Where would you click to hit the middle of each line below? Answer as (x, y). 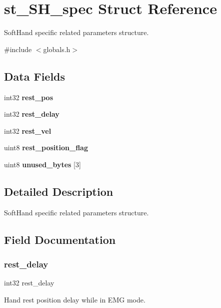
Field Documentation (60, 239)
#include (18, 49)
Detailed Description (59, 191)
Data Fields (35, 76)
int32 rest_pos (29, 97)
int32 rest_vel (28, 130)
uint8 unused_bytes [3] (42, 164)
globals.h (57, 49)
